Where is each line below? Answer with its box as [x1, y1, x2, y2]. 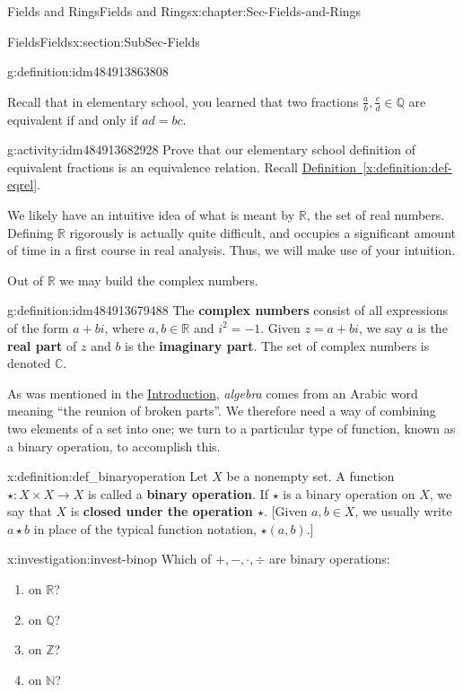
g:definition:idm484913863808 [7, 62, 169, 81]
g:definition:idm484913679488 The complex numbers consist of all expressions [7, 301, 449, 320]
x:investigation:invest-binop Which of [7, 549, 212, 568]
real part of [7, 336, 77, 355]
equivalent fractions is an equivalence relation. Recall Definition [7, 157, 357, 176]
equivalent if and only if [7, 109, 138, 128]
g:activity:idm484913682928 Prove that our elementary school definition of [7, 140, 416, 159]
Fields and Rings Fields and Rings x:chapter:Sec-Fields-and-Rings [7, 2, 362, 20]
